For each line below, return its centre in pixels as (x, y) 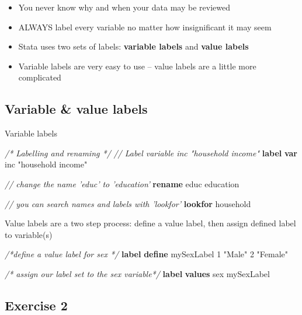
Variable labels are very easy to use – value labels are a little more (137, 66)
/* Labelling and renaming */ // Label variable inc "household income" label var (151, 153)
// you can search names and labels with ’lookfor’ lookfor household (128, 203)
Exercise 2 (36, 305)
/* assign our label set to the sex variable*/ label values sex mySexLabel (137, 273)
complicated (40, 77)
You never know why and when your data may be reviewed (124, 7)
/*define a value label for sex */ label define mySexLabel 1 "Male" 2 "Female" (147, 254)
